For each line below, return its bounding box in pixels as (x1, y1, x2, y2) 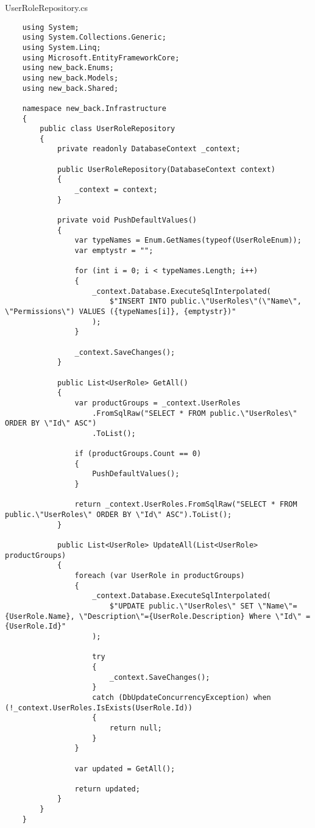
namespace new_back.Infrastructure (22, 104, 166, 113)
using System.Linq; (22, 43, 101, 52)
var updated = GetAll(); (74, 764, 175, 773)
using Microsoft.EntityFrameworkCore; (22, 53, 180, 62)
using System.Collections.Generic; (22, 33, 166, 42)
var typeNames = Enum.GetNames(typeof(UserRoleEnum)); (74, 236, 302, 245)
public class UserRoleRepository (40, 124, 175, 134)
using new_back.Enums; (22, 63, 114, 73)
